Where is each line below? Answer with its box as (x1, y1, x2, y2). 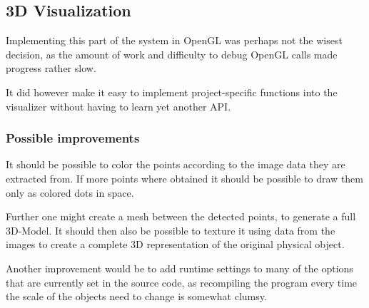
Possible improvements (6, 129, 140, 147)
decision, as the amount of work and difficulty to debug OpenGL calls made (6, 46, 338, 61)
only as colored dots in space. (6, 185, 134, 200)
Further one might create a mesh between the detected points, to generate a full (6, 209, 356, 224)
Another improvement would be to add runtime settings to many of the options (6, 260, 353, 275)
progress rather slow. (6, 61, 96, 76)
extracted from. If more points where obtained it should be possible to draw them (6, 170, 364, 185)
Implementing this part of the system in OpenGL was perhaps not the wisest (6, 33, 343, 48)
